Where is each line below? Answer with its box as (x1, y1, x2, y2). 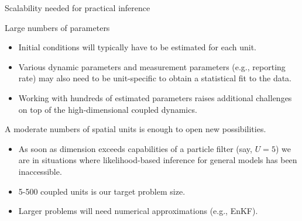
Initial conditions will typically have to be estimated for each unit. (18, 41, 257, 53)
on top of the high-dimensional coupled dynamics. (18, 103, 197, 115)
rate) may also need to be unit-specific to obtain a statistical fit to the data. (18, 72, 292, 84)
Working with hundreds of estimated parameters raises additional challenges (18, 91, 292, 103)
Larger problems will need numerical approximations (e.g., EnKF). (18, 205, 258, 217)
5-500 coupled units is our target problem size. (18, 185, 186, 197)
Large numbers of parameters (5, 21, 110, 33)
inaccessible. (18, 165, 62, 177)
